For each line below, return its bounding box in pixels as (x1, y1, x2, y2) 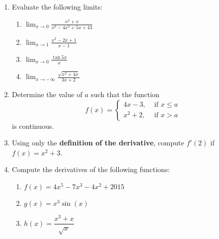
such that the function (91, 89, 160, 100)
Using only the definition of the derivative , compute (12, 137, 184, 148)
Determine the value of (12, 89, 83, 100)
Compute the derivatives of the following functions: (12, 164, 170, 175)
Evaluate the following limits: (12, 2, 103, 12)
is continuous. (12, 120, 54, 131)
